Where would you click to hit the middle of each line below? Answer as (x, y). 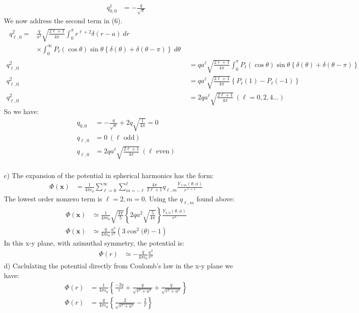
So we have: (21, 111)
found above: (215, 199)
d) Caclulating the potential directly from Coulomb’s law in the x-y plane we (118, 266)
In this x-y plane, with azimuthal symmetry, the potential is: (94, 243)
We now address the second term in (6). (63, 21)
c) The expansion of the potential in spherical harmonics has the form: (109, 175)
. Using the (161, 199)
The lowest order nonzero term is (53, 199)
